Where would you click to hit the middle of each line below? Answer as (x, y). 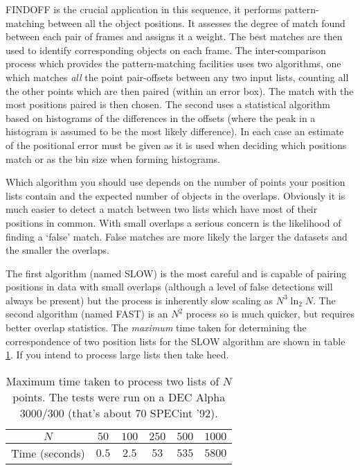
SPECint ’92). (184, 412)
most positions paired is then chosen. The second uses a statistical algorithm (168, 104)
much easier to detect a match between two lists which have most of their (162, 209)
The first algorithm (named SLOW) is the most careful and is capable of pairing (176, 273)
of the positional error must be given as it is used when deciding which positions (176, 145)
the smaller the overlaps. (57, 250)
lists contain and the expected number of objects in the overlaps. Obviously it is (175, 195)
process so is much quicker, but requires (270, 314)
